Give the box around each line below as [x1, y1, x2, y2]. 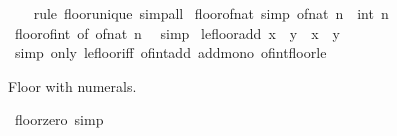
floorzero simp [14, 109, 104, 130]
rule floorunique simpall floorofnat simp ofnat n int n [33, 3, 389, 23]
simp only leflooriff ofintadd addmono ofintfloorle [14, 42, 327, 63]
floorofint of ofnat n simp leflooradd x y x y [14, 22, 340, 43]
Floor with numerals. [8, 75, 137, 96]
